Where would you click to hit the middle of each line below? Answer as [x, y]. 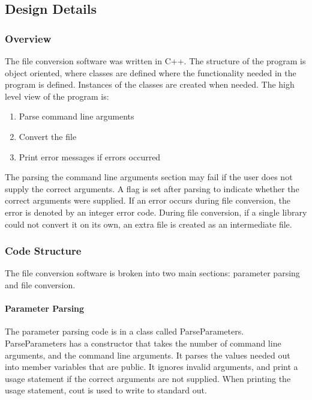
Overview [28, 38]
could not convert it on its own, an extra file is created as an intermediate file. [148, 224]
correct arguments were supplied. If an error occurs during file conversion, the [148, 200]
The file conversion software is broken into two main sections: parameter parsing [152, 273]
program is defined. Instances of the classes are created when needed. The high [150, 84]
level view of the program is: [57, 96]
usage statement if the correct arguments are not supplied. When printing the [148, 378]
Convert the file [48, 136]
